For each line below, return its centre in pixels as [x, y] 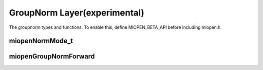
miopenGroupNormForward [52, 57]
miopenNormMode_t [41, 41]
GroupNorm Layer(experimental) [77, 13]
